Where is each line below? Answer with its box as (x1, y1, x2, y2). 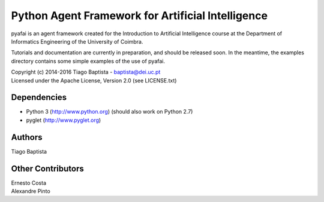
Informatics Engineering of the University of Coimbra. (11, 38, 143, 45)
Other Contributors (11, 163, 84, 173)
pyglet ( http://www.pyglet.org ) (26, 117, 101, 124)
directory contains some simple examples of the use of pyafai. (11, 57, 165, 65)
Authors (11, 132, 43, 142)
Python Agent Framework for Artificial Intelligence (11, 9, 268, 22)
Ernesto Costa (11, 179, 47, 186)
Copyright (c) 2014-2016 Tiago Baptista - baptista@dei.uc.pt (11, 69, 161, 76)
